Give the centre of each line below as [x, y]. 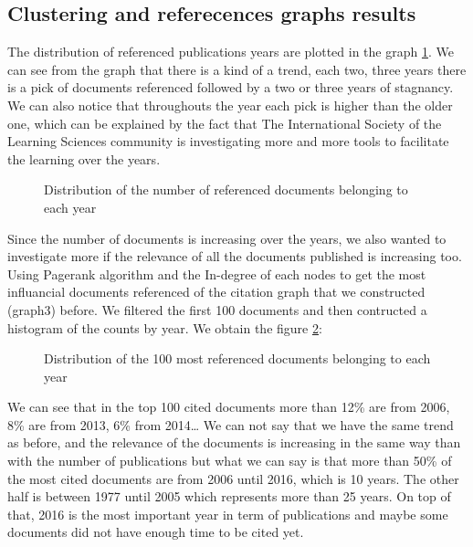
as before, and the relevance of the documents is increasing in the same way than [234, 442]
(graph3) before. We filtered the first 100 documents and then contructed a [217, 309]
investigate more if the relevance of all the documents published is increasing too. [235, 256]
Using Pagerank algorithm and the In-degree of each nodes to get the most [217, 273]
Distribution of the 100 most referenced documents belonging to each [237, 358]
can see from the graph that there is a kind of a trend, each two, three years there [237, 69]
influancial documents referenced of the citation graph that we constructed [216, 292]
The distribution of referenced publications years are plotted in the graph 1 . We [231, 52]
